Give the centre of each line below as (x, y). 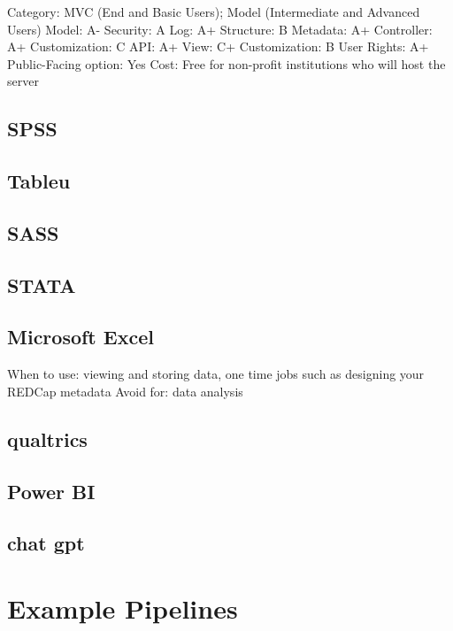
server (23, 81)
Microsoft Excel (81, 337)
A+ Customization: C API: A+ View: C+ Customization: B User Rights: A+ (218, 46)
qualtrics (47, 439)
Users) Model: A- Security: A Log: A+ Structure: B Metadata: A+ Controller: (220, 29)
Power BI (51, 491)
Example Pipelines (123, 608)
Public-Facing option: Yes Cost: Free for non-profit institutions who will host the (226, 63)
